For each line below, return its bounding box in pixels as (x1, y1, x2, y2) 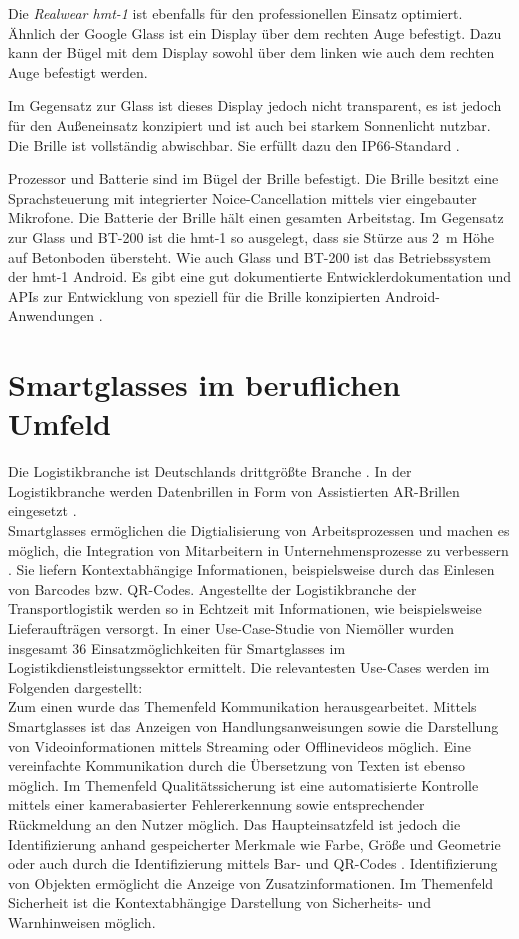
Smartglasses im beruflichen (8, 364, 401, 405)
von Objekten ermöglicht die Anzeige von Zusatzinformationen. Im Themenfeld (8, 872, 494, 893)
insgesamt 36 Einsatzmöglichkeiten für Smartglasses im (8, 637, 346, 658)
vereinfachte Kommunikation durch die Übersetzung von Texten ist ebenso (8, 755, 465, 776)
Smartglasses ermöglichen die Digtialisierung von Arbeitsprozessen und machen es (8, 520, 510, 540)
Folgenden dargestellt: (8, 676, 143, 697)
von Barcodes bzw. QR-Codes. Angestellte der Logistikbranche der (8, 578, 417, 599)
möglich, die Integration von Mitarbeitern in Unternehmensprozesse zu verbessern (8, 539, 509, 560)
